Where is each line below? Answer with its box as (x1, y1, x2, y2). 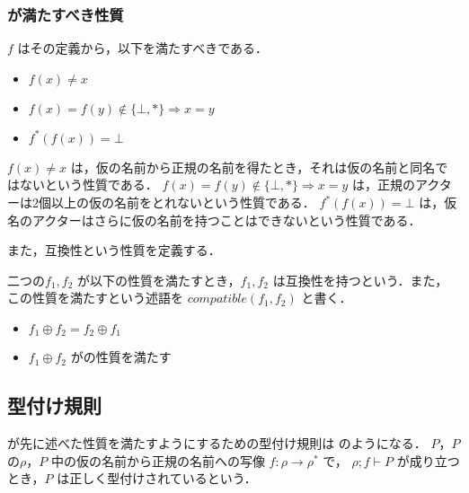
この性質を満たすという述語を (7, 288, 183, 307)
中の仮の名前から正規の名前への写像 (50, 451, 265, 470)
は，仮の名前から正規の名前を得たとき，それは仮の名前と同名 (70, 157, 436, 176)
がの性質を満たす (70, 348, 172, 366)
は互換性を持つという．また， (272, 270, 448, 289)
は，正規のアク (351, 175, 439, 194)
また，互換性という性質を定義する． (7, 241, 221, 260)
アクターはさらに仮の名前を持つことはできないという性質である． (31, 210, 421, 229)
